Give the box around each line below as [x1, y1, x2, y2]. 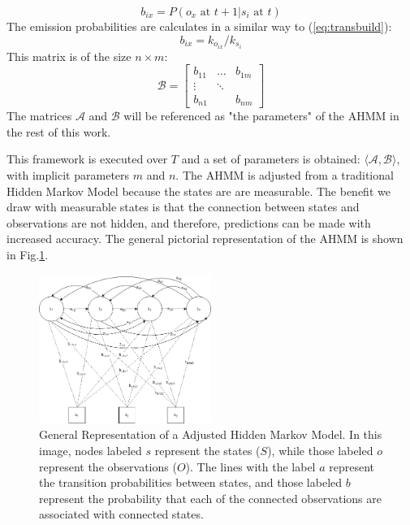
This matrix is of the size [6, 47, 132, 64]
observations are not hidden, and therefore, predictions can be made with [6, 214, 371, 231]
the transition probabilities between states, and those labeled [39, 474, 343, 491]
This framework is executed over [6, 150, 168, 167]
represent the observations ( [39, 458, 177, 475]
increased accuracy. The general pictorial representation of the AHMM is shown [6, 230, 404, 247]
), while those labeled [267, 442, 373, 459]
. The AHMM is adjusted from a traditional [175, 167, 394, 184]
